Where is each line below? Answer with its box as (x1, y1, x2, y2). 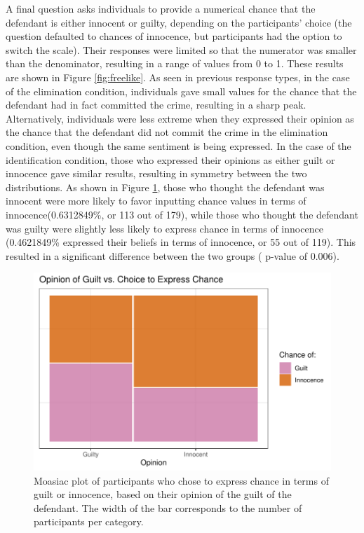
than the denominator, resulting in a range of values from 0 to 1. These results (6, 56, 344, 71)
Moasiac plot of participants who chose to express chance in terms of (34, 473, 329, 487)
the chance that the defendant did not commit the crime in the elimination (6, 125, 328, 139)
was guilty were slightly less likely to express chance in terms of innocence (6, 221, 323, 235)
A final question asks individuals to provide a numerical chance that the (6, 1, 316, 15)
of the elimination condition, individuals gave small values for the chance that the (6, 83, 357, 98)
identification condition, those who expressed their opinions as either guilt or (6, 152, 335, 167)
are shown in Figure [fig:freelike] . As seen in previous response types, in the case (6, 69, 350, 84)
